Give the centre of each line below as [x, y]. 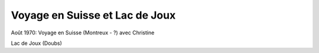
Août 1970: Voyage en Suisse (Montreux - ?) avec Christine [83, 33]
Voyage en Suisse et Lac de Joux [93, 15]
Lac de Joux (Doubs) [36, 43]
